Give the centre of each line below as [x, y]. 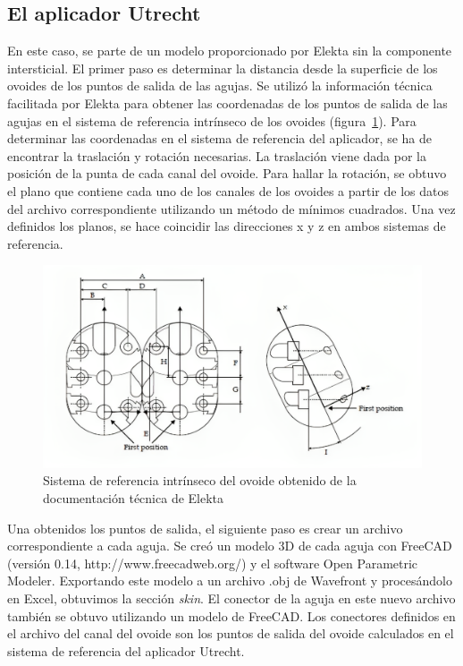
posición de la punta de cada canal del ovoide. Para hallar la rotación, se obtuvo [227, 173]
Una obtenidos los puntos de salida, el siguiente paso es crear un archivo [205, 528]
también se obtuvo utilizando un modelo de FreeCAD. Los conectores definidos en [231, 615]
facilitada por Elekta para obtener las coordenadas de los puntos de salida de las [227, 102]
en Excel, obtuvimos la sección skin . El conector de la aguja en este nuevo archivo [231, 598]
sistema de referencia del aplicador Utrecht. [126, 650]
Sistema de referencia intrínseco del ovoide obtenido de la [200, 480]
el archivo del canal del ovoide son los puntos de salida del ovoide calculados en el [231, 633]
